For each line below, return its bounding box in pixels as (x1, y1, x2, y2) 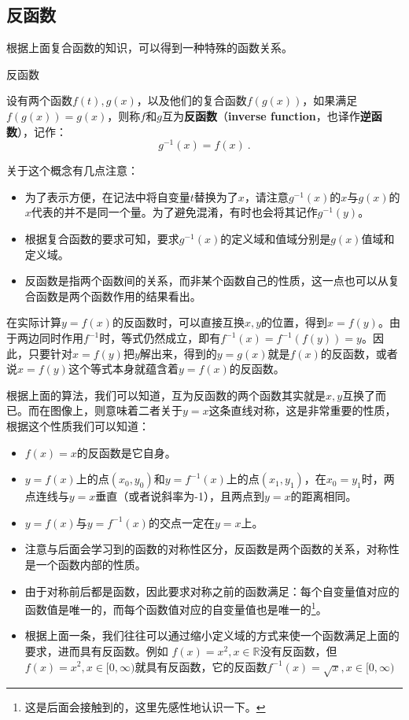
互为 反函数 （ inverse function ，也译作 (161, 107, 360, 124)
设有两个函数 (6, 92, 72, 109)
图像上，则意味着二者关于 (50, 402, 182, 419)
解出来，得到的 (139, 345, 217, 361)
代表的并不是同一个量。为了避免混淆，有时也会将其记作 (31, 204, 318, 220)
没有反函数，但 (260, 642, 337, 659)
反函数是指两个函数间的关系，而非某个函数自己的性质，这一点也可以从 (24, 272, 389, 289)
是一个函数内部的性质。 (24, 556, 146, 572)
